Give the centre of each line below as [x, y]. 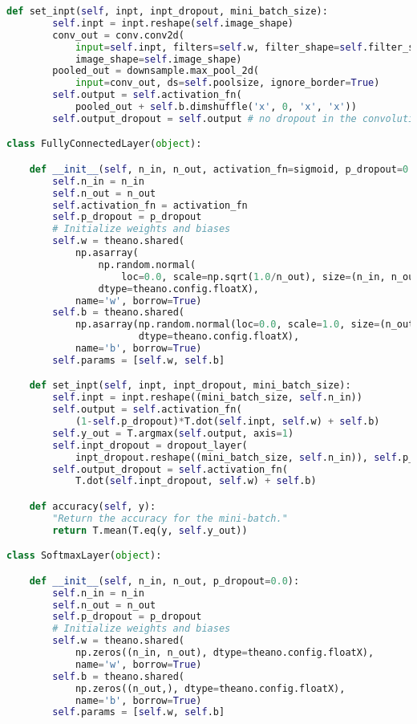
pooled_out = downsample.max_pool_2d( [156, 71]
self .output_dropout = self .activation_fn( [170, 469]
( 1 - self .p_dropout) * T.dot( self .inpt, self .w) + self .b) [227, 422]
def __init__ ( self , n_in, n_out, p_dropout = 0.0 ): [164, 581]
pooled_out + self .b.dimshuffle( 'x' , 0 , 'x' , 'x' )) [216, 107]
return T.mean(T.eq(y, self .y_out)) [150, 530]
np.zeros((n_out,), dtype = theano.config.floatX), [210, 688]
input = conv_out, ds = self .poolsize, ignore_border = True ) [227, 83]
